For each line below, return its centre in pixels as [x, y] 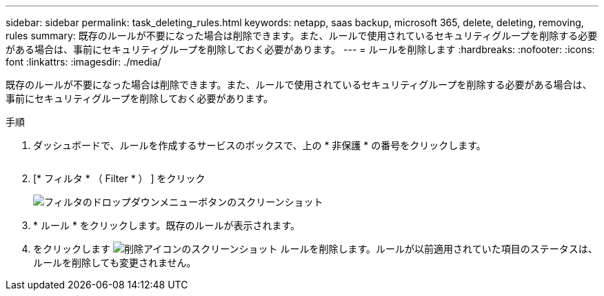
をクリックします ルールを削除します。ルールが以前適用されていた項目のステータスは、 [315, 249]
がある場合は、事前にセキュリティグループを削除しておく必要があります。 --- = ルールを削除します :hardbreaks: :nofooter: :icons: [300, 49]
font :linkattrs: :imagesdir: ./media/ [83, 62]
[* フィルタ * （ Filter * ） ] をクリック [119, 178]
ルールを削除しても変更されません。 [115, 263]
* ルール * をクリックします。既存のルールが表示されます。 [167, 225]
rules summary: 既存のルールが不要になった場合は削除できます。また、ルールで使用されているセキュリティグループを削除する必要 [302, 36]
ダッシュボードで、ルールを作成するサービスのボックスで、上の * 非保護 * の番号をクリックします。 [260, 145]
